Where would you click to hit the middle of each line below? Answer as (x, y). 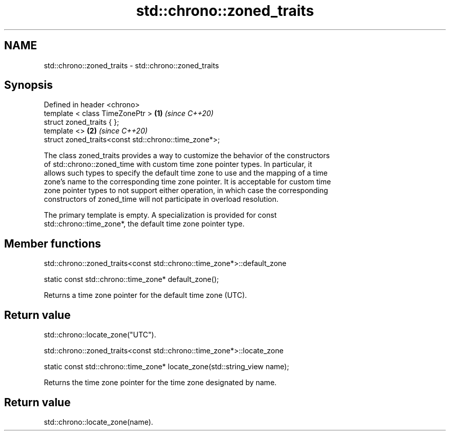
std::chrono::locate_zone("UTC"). (100, 335)
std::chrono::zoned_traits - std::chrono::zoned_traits (132, 65)
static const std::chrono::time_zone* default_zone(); (131, 279)
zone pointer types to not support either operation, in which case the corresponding (186, 191)
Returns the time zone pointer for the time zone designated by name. (160, 383)
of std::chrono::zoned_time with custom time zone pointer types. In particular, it (178, 164)
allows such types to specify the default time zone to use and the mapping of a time (186, 173)
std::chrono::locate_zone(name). (99, 422)
